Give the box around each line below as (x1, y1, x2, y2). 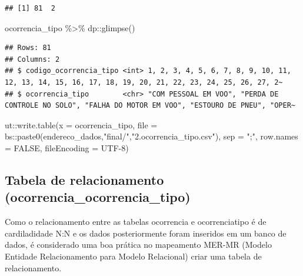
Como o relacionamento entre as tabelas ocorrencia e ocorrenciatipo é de (5, 215, 267, 228)
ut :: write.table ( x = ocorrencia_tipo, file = (5, 118, 158, 131)
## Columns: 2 (5, 55, 60, 64)
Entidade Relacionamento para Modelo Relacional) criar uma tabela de (5, 250, 262, 262)
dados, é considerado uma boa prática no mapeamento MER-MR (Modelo (5, 238, 272, 251)
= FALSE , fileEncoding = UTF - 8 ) (5, 141, 129, 154)
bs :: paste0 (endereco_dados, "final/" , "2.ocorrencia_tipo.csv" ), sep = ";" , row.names (5, 130, 298, 142)
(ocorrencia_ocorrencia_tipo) (5, 188, 191, 206)
